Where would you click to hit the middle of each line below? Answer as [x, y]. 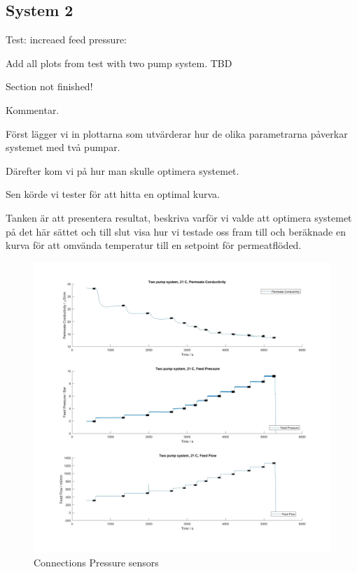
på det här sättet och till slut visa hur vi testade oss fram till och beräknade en [176, 231]
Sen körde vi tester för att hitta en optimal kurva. [113, 194]
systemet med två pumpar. [63, 147]
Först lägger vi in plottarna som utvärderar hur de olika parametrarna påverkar [177, 133]
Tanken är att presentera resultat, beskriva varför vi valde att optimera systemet [179, 217]
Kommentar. [33, 109]
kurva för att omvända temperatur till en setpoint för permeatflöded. [154, 245]
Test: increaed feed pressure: [66, 40]
